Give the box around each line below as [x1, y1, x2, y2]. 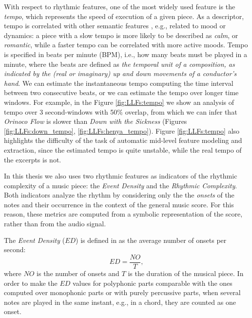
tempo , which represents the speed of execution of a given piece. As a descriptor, [4, 11, 244, 21]
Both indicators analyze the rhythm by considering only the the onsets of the [4, 190, 234, 200]
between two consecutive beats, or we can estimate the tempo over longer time [4, 87, 239, 98]
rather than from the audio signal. [4, 219, 106, 229]
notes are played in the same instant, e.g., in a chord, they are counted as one [4, 297, 236, 307]
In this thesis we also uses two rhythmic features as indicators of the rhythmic [4, 171, 237, 181]
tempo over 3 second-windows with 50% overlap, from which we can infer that [4, 106, 237, 117]
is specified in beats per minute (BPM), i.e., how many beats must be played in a [4, 49, 247, 59]
